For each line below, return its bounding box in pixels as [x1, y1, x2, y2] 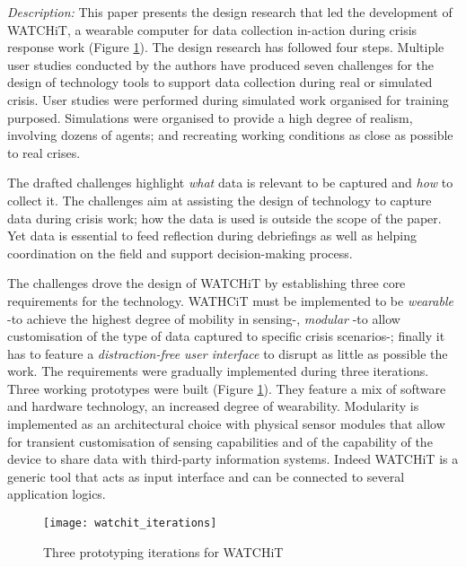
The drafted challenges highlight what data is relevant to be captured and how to [7, 173, 453, 192]
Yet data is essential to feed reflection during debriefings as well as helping [7, 226, 417, 245]
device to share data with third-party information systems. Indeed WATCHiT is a [7, 449, 459, 468]
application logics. [7, 484, 106, 503]
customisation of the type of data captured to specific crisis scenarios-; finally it [7, 327, 445, 345]
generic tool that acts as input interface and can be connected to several [7, 467, 405, 485]
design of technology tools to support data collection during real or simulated [7, 73, 433, 92]
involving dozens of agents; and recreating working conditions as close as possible [7, 126, 453, 144]
